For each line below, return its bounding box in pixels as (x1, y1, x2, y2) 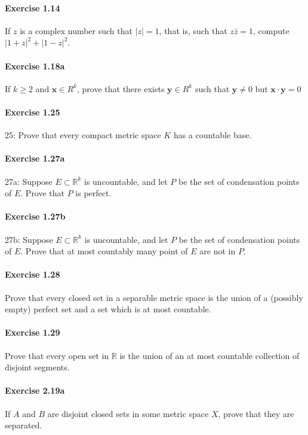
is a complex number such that (20, 24, 133, 36)
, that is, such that (159, 24, 227, 36)
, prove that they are (218, 407, 294, 419)
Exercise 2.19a (5, 384, 65, 397)
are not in (199, 245, 236, 257)
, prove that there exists (76, 82, 165, 95)
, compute (253, 24, 289, 36)
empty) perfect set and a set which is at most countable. (5, 303, 211, 315)
